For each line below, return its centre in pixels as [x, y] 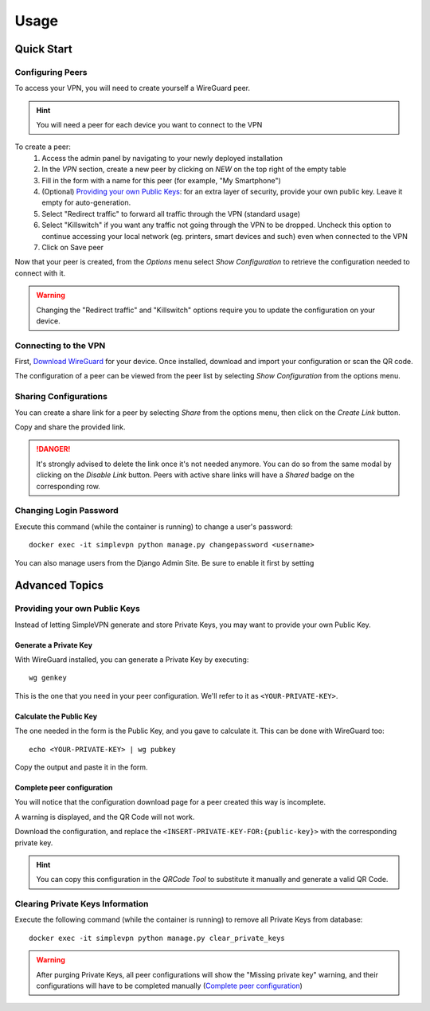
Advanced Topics [59, 586]
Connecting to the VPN [60, 345]
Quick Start [43, 49]
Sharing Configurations [61, 397]
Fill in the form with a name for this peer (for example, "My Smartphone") [162, 180]
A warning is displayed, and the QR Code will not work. [105, 817]
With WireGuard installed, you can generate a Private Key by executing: [132, 660]
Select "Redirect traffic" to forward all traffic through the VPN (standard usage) [171, 214]
